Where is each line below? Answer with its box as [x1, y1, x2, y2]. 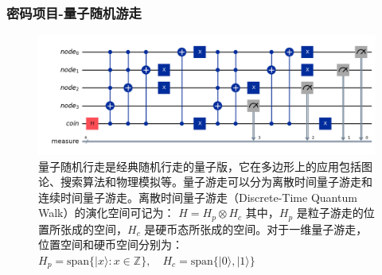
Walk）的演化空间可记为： [38, 204, 175, 221]
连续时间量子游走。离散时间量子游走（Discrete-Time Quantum [38, 188, 357, 205]
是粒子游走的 [296, 204, 364, 221]
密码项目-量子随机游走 [6, 2, 142, 22]
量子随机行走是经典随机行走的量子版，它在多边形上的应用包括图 [38, 157, 372, 174]
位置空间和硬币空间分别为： [38, 236, 183, 253]
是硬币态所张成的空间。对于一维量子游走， [144, 220, 368, 237]
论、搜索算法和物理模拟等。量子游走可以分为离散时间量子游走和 [38, 173, 372, 190]
